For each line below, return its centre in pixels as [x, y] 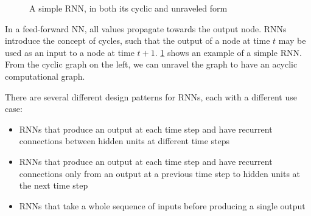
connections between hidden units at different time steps [124, 141]
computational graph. [45, 76]
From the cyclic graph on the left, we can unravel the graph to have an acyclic [151, 64]
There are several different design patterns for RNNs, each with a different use [151, 96]
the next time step [54, 185]
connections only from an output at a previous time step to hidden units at [160, 173]
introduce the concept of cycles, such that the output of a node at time [138, 40]
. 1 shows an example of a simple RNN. [228, 52]
